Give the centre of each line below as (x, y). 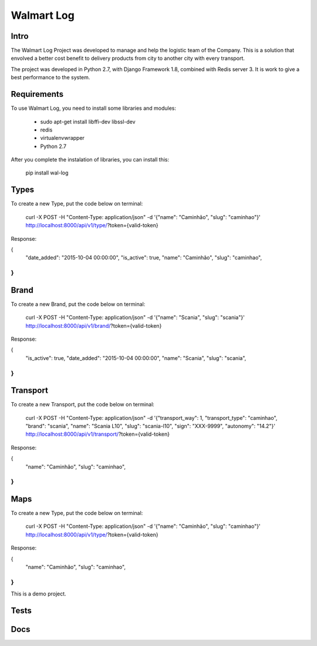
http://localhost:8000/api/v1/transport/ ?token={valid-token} (98, 434)
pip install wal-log (47, 173)
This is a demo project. (39, 594)
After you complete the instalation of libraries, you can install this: (90, 160)
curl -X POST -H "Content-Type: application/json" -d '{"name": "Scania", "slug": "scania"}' (135, 318)
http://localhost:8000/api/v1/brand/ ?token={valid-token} (94, 325)
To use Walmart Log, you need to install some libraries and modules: (93, 108)
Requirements (37, 94)
